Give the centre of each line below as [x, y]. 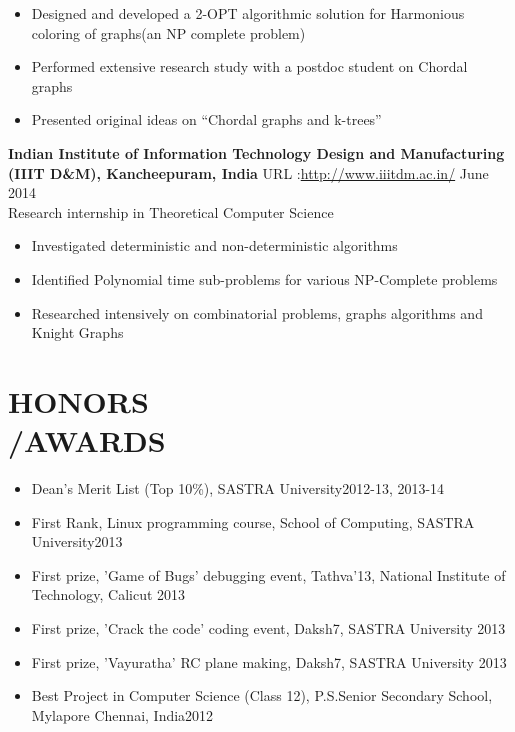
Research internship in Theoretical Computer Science [171, 211]
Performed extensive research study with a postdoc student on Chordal [249, 66]
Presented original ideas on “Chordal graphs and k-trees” [206, 119]
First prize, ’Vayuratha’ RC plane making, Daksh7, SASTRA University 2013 [269, 661]
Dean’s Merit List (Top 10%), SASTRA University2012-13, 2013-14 [238, 488]
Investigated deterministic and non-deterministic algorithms [214, 245]
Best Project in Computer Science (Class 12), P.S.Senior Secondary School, [262, 695]
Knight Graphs [77, 332]
